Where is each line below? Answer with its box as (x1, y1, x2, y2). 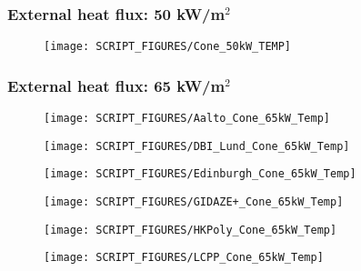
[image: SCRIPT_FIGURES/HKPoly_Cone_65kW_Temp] (44, 223, 337, 236)
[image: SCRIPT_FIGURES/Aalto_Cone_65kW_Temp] (44, 112, 330, 125)
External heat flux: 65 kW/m (7, 74, 226, 96)
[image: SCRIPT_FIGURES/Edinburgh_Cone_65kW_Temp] (44, 167, 356, 181)
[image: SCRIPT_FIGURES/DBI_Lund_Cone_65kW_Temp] (44, 139, 350, 153)
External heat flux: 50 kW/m (7, 2, 226, 25)
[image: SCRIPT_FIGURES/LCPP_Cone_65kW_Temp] (44, 251, 324, 265)
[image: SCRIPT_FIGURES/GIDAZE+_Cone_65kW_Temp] (44, 196, 344, 209)
